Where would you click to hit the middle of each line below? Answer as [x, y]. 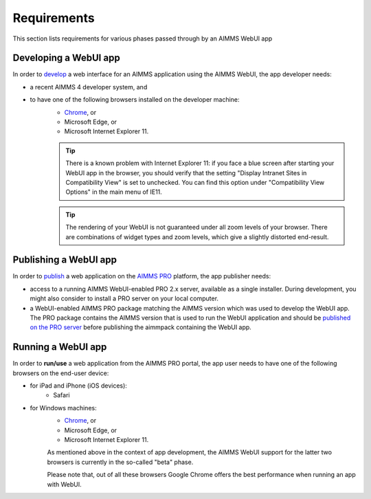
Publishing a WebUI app [65, 260]
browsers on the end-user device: [61, 373]
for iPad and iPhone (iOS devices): [78, 386]
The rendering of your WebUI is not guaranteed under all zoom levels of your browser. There [196, 228]
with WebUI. [64, 484]
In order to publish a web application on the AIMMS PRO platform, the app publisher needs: [142, 276]
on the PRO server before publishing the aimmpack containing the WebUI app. [141, 327]
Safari [61, 395]
